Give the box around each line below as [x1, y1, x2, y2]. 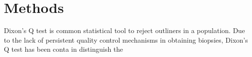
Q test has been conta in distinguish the [4, 44, 123, 54]
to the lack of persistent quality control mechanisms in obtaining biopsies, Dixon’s [4, 34, 248, 45]
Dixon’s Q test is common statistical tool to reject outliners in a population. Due [4, 25, 245, 35]
